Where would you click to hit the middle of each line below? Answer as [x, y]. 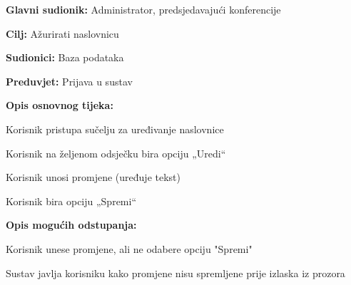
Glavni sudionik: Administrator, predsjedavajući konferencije [143, 9]
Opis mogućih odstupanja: [71, 225]
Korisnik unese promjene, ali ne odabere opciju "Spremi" [129, 248]
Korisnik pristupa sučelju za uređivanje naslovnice [115, 129]
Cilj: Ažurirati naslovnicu [62, 33]
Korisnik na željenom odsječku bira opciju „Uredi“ [116, 153]
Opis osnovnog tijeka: [60, 105]
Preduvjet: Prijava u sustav [69, 81]
